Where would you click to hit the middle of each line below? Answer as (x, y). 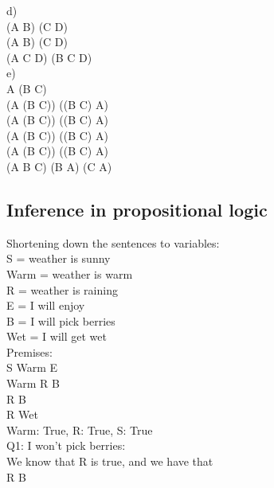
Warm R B (33, 383)
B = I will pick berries (61, 320)
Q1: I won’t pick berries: (66, 445)
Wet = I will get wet (57, 336)
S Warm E (32, 367)
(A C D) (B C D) (49, 57)
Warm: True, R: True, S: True (80, 429)
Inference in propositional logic (137, 209)
